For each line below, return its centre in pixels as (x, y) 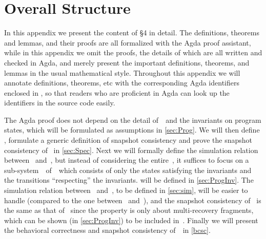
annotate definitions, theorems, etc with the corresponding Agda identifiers (122, 83)
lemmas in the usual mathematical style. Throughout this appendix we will (122, 72)
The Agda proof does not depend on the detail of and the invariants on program (133, 119)
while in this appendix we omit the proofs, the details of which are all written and (133, 52)
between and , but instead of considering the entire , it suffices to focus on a (127, 160)
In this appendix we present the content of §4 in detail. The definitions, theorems (132, 32)
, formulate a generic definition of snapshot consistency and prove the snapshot (128, 140)
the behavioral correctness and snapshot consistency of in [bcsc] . (107, 230)
